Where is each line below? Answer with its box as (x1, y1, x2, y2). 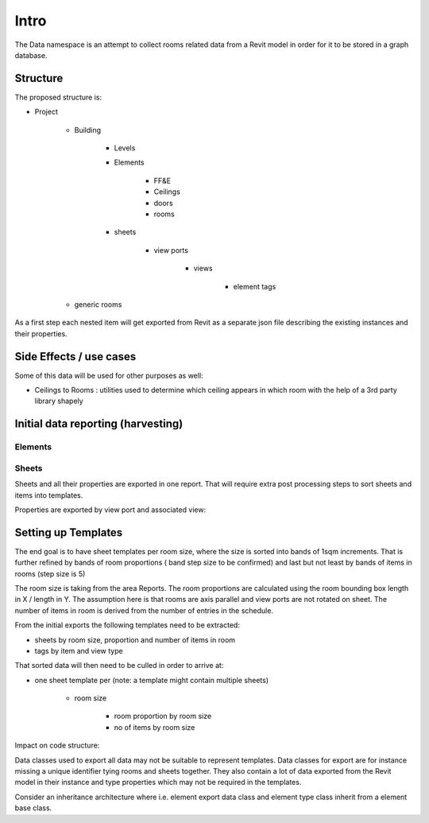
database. (14, 50, 48, 60)
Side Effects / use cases (14, 350, 137, 363)
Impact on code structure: (14, 740, 100, 751)
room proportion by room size (114, 712, 212, 721)
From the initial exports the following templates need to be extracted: (14, 620, 240, 630)
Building (74, 125, 102, 134)
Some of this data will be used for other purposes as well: (14, 371, 203, 380)
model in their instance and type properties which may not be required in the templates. (14, 778, 302, 787)
